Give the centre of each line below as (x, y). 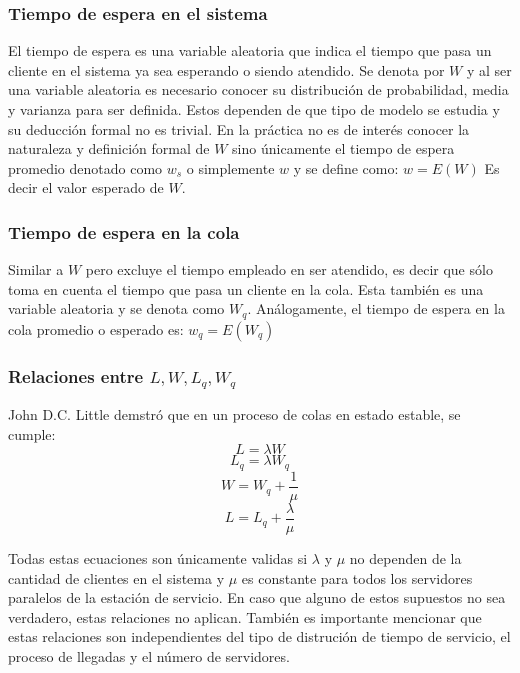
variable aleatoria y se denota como (116, 308)
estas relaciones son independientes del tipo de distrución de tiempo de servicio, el (259, 636)
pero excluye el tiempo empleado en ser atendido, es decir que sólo (289, 269)
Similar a (36, 269)
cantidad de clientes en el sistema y (116, 577)
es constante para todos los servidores (357, 577)
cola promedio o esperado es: (96, 328)
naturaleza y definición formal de (109, 148)
